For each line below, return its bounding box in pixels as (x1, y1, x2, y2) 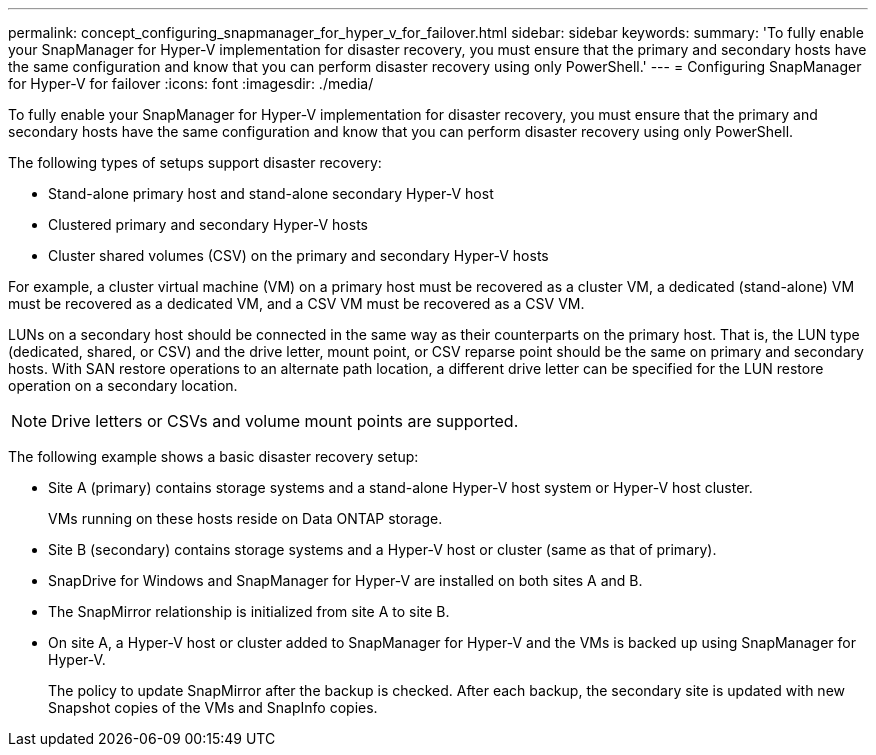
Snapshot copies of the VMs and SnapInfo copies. (48, 699, 378, 716)
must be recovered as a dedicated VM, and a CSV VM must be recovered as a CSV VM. (8, 295, 585, 312)
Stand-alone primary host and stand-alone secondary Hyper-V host (48, 185, 494, 202)
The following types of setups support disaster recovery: (8, 154, 382, 171)
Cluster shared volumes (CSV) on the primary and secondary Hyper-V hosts (48, 247, 549, 264)
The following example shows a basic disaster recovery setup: (8, 448, 419, 465)
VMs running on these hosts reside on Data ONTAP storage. (48, 510, 443, 527)
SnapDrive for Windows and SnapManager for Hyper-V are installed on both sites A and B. (48, 572, 643, 589)
